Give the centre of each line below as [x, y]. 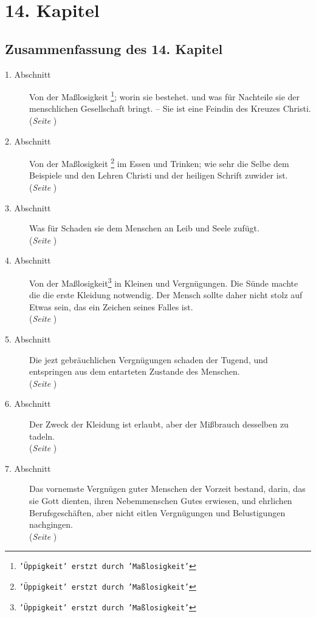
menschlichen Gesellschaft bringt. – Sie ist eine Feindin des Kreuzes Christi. [170, 108]
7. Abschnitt [28, 468]
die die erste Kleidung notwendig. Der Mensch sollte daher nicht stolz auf [166, 295]
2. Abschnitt [28, 141]
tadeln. [42, 436]
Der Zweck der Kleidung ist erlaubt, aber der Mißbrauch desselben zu [159, 424]
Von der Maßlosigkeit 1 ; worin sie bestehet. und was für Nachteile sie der [165, 96]
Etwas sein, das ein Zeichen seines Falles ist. [111, 306]
